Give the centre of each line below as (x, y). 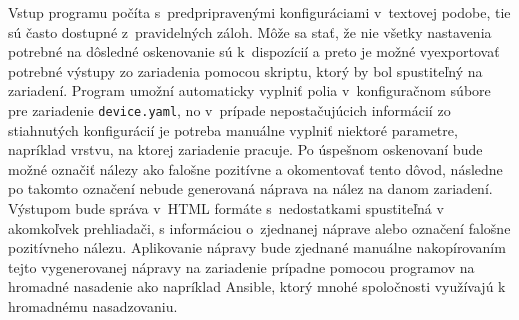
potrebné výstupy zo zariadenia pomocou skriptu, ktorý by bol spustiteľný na (245, 70)
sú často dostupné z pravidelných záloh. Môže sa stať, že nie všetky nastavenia (250, 31)
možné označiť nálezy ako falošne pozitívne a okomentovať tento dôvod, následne (255, 168)
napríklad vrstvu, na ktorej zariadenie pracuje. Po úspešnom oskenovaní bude (245, 149)
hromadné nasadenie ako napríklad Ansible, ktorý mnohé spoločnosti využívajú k (257, 286)
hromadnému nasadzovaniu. (93, 305)
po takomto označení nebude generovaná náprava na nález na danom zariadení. (250, 188)
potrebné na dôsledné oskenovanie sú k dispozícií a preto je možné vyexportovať (254, 51)
